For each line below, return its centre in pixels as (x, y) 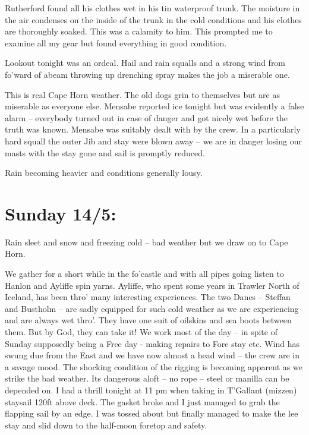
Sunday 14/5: (61, 213)
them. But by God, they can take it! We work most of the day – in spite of (141, 332)
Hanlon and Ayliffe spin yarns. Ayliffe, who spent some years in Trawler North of (152, 285)
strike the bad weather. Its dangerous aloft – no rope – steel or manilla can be (147, 378)
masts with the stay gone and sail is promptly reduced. (105, 152)
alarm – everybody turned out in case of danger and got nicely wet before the (146, 117)
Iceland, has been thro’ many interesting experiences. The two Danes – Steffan (148, 297)
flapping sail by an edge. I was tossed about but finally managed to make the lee (152, 413)
